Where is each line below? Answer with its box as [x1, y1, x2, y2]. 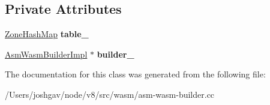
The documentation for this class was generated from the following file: [5, 68, 266, 80]
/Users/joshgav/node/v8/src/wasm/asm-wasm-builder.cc [5, 88, 215, 100]
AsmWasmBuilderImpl [5, 47, 88, 60]
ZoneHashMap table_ [5, 28, 89, 40]
